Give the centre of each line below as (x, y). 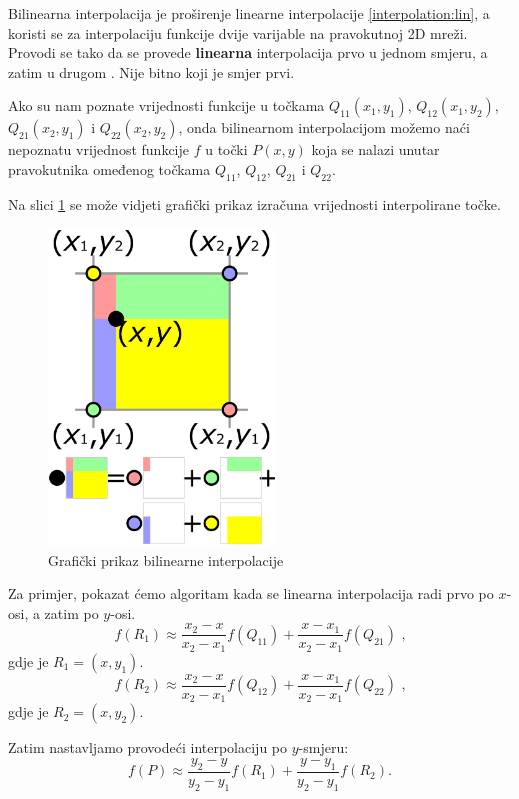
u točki (226, 149)
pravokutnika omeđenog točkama (109, 168)
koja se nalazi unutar (375, 149)
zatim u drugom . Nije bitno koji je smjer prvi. (151, 71)
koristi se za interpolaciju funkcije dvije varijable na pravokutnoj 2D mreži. (238, 32)
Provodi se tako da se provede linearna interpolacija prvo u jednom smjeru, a (248, 52)
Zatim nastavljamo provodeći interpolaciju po (148, 747)
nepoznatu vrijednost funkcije (98, 149)
